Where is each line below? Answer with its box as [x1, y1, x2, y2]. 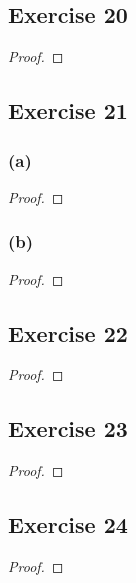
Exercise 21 [8, 95, 128, 126]
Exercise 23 [8, 413, 128, 444]
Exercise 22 [8, 317, 128, 348]
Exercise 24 [8, 509, 128, 540]
